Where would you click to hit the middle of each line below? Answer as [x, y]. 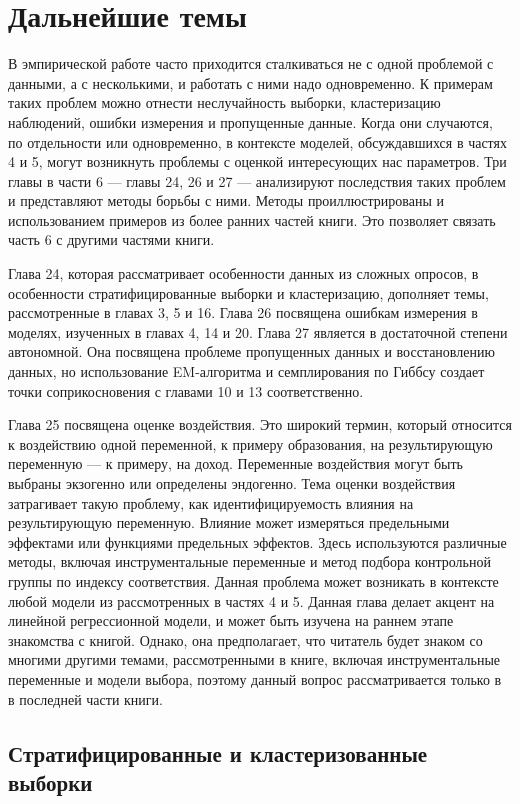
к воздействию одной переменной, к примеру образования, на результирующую [250, 443]
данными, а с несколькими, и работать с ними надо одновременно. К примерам [250, 82]
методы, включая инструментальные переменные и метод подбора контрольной [249, 561]
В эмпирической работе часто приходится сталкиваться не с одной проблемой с [251, 63]
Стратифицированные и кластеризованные [218, 752]
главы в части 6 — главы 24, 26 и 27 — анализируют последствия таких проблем [257, 180]
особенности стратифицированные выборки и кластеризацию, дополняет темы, [248, 292]
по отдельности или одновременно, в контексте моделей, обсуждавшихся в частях [257, 141]
